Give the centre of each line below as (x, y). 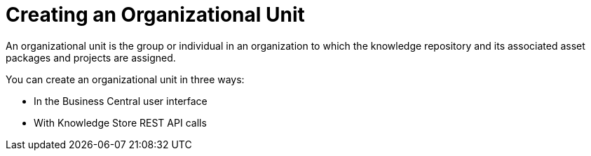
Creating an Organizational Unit (155, 15)
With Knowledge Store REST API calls (120, 122)
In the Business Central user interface (121, 101)
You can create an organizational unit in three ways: (125, 79)
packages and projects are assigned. (91, 57)
